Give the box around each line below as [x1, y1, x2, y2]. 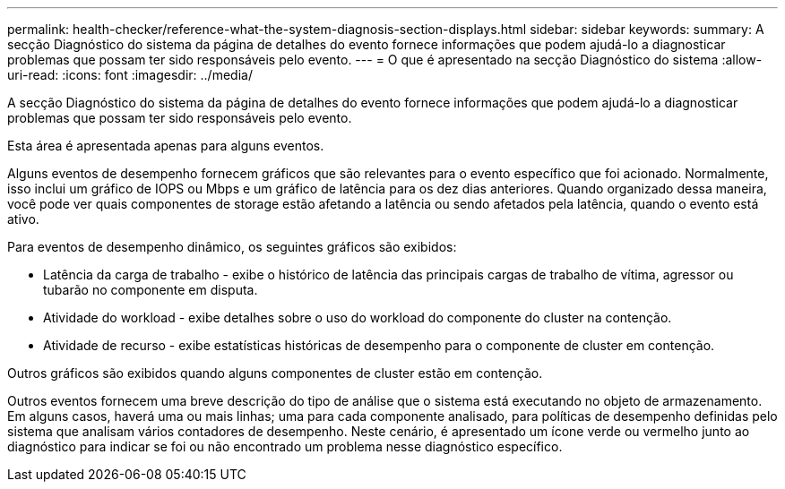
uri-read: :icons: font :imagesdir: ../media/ [7, 67, 253, 82]
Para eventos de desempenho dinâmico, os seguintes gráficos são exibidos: [7, 239, 457, 254]
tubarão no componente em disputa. [43, 282, 258, 297]
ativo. [7, 211, 39, 227]
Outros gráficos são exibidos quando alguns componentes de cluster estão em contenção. [7, 365, 543, 381]
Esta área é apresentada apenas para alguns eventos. [7, 138, 324, 153]
